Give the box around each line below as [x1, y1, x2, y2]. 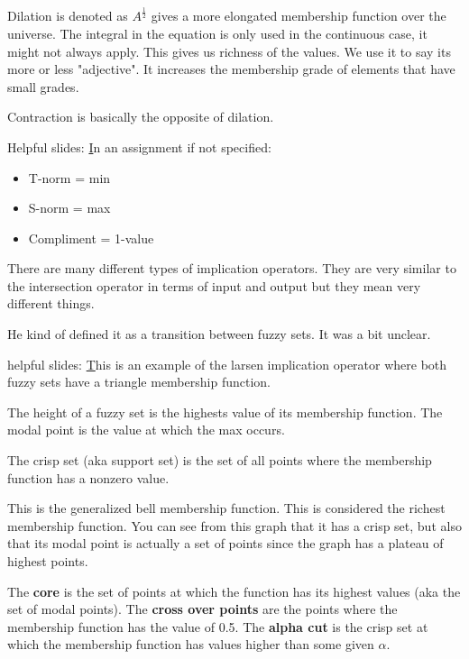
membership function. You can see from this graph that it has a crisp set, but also [7, 516, 462, 535]
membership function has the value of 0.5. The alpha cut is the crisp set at [7, 617, 428, 636]
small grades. [7, 77, 79, 96]
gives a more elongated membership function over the [151, 6, 446, 25]
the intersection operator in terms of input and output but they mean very [7, 276, 421, 295]
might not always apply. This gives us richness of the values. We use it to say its [7, 41, 451, 60]
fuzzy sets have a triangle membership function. [7, 372, 271, 391]
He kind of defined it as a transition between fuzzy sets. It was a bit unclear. [7, 325, 431, 343]
